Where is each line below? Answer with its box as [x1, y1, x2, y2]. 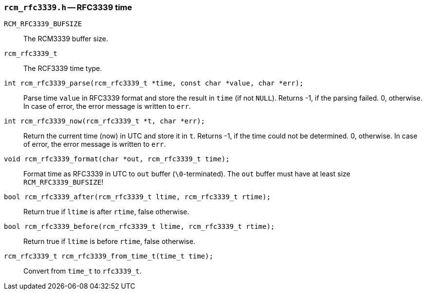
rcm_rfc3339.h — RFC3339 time [4, 2, 132, 12]
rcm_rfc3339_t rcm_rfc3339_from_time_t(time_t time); [4, 252, 213, 260]
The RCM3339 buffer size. [23, 35, 108, 43]
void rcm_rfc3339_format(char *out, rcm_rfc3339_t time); [4, 155, 230, 163]
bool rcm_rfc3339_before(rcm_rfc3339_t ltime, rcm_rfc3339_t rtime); [4, 223, 275, 231]
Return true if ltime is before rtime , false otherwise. [23, 237, 196, 246]
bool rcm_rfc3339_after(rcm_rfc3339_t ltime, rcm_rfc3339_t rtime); [4, 193, 271, 201]
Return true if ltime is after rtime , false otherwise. [23, 208, 189, 216]
